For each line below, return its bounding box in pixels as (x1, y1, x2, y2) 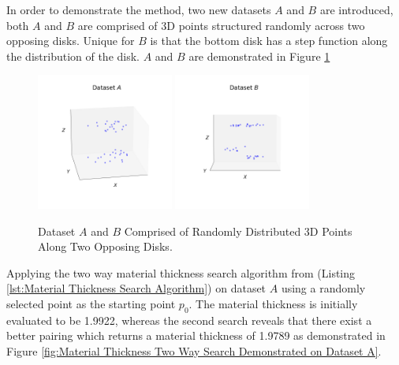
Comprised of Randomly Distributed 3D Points (124, 222, 352, 239)
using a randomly (281, 280, 366, 296)
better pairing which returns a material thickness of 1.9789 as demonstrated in (6, 327, 386, 344)
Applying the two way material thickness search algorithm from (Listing (6, 264, 356, 281)
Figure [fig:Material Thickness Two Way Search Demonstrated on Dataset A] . (6, 342, 382, 359)
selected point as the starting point (6, 295, 176, 311)
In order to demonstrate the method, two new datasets (6, 2, 271, 17)
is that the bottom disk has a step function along (150, 32, 388, 49)
